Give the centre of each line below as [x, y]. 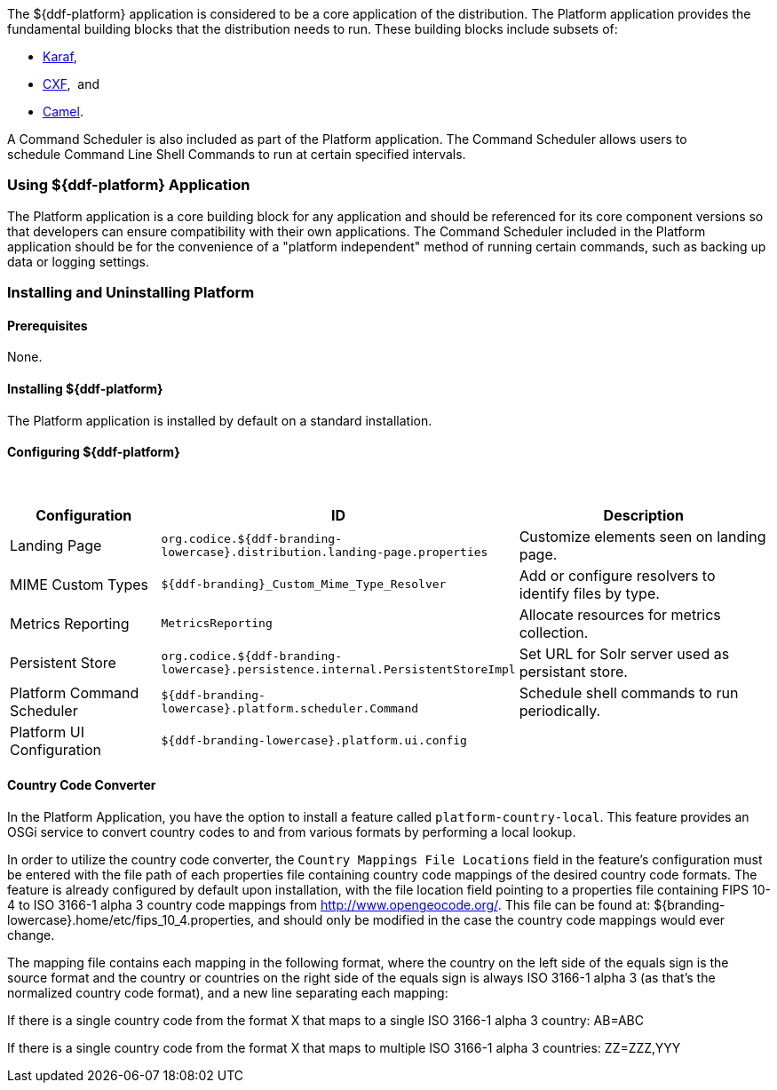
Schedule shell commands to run [629, 692]
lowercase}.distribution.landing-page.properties [325, 552]
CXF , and [71, 84]
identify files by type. [589, 593]
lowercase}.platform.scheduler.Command [290, 708]
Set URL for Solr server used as [624, 653]
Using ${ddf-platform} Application [129, 185]
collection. [554, 632]
